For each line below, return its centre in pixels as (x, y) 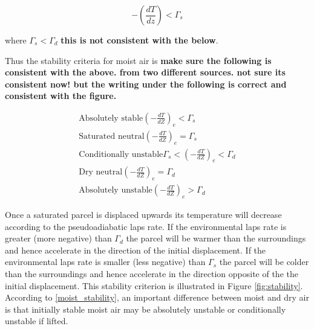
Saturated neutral (112, 136)
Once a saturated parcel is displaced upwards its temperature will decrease (143, 215)
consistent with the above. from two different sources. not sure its (145, 72)
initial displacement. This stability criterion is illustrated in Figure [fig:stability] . (154, 285)
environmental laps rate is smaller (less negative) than (105, 262)
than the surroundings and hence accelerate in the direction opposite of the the (152, 274)
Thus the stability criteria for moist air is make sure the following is (138, 60)
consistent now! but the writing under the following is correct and (146, 84)
